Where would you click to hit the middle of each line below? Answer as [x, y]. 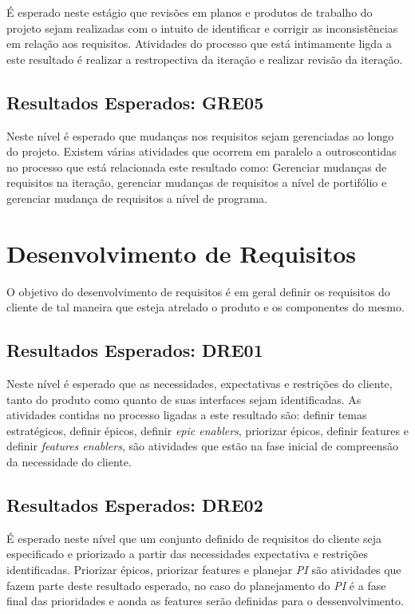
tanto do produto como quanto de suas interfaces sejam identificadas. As [184, 399]
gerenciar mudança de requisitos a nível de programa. [137, 198]
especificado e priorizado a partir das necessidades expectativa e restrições [187, 554]
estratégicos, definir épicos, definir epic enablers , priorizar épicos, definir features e [207, 430]
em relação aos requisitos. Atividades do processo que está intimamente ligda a [199, 44]
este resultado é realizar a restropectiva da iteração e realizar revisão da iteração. [205, 59]
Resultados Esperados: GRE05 [135, 102]
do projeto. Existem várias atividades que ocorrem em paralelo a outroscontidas [202, 151]
